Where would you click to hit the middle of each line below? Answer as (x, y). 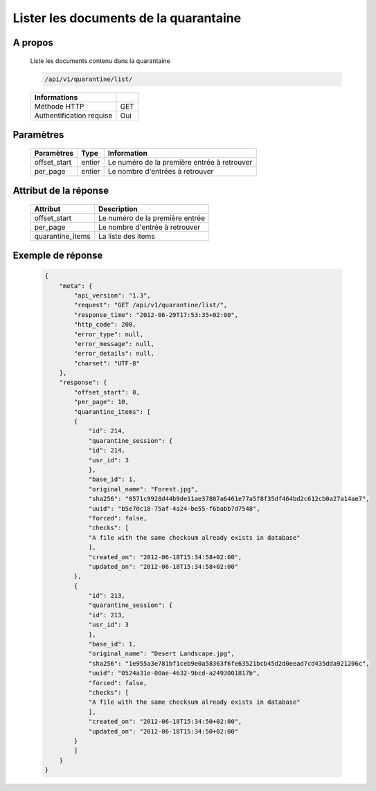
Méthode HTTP (59, 106)
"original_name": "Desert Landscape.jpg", (161, 654)
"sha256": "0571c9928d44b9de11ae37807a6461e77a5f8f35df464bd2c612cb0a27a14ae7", (229, 499)
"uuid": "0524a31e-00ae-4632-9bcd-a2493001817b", (174, 673)
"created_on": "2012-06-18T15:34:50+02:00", (165, 722)
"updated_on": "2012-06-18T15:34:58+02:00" (163, 566)
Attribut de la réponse (61, 190)
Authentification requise (73, 116)
